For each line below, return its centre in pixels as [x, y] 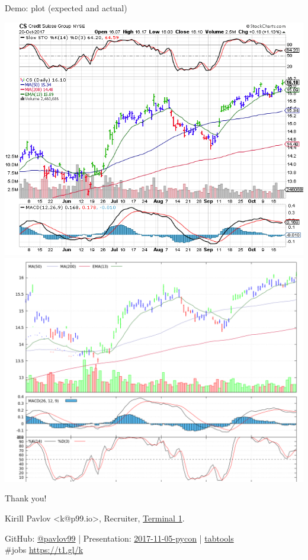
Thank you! [26, 498]
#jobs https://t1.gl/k [44, 550]
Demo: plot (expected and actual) [66, 8]
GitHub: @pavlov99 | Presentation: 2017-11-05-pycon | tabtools [119, 538]
